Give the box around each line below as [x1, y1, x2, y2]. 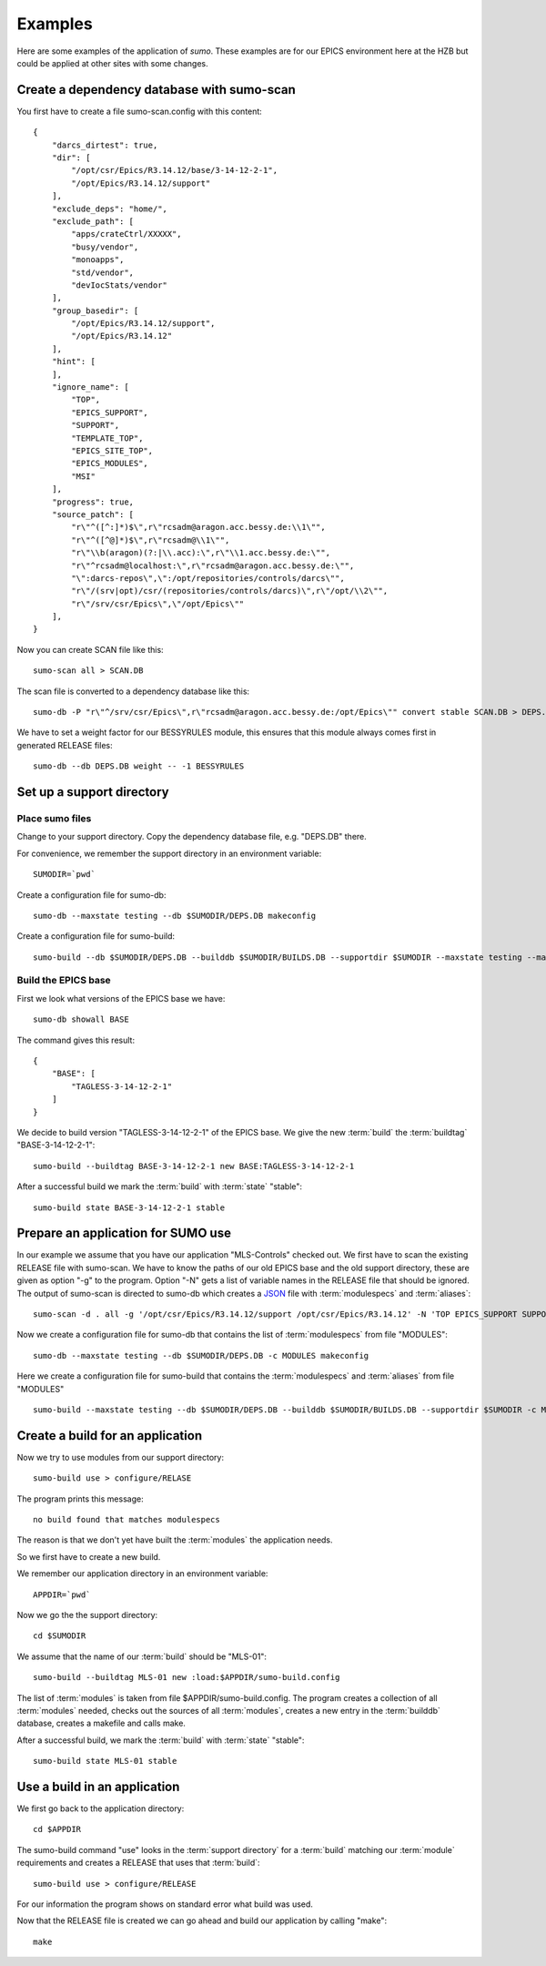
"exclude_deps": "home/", [51, 203, 168, 214]
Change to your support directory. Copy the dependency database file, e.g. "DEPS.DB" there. [16, 831, 368, 842]
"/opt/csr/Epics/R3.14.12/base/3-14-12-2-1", [71, 165, 278, 176]
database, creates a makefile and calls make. [16, 1717, 187, 1729]
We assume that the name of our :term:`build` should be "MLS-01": [16, 1651, 268, 1662]
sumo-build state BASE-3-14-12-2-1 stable [33, 1202, 226, 1213]
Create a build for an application [16, 1428, 203, 1443]
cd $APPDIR [33, 1824, 82, 1835]
